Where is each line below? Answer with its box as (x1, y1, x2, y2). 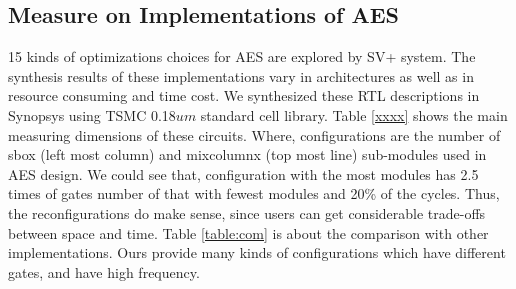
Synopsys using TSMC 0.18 (8, 104, 176, 125)
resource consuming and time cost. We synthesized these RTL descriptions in (8, 85, 480, 106)
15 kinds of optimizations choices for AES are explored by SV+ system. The (8, 46, 476, 67)
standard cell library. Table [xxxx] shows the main (200, 104, 508, 125)
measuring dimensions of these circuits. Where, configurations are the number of (8, 124, 501, 145)
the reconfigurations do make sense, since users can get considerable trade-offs (8, 202, 486, 223)
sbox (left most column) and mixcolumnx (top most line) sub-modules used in (8, 144, 487, 165)
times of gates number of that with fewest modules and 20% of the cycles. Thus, (8, 183, 500, 204)
